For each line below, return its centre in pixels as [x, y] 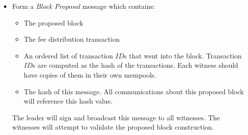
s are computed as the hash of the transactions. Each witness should [135, 65]
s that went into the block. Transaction [183, 55]
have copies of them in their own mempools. [90, 74]
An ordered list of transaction [69, 55]
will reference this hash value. [68, 101]
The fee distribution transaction [72, 39]
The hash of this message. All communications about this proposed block [134, 91]
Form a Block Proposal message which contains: [83, 6]
